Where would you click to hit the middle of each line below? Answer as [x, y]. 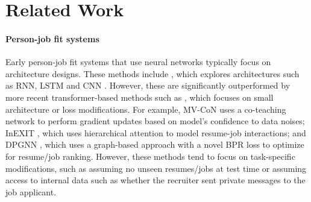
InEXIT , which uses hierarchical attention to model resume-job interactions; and [156, 132]
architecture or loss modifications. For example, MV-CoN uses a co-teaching [146, 109]
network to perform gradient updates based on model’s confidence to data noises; [155, 121]
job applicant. [31, 191]
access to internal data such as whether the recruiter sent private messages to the [155, 180]
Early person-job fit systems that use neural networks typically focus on [138, 62]
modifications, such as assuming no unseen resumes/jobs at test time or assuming [156, 168]
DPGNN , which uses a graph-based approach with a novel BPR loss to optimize [155, 144]
